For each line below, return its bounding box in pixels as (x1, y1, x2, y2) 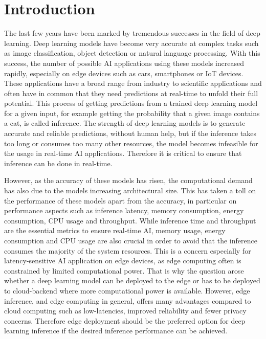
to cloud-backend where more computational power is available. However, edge (4, 285, 250, 296)
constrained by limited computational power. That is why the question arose (4, 265, 244, 276)
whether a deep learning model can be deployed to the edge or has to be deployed (4, 275, 260, 286)
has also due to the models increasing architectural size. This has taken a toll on (4, 185, 256, 196)
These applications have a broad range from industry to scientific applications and (4, 78, 262, 88)
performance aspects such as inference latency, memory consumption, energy (4, 205, 244, 216)
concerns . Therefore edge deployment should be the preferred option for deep (4, 315, 246, 326)
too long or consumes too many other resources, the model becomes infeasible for (4, 138, 258, 148)
